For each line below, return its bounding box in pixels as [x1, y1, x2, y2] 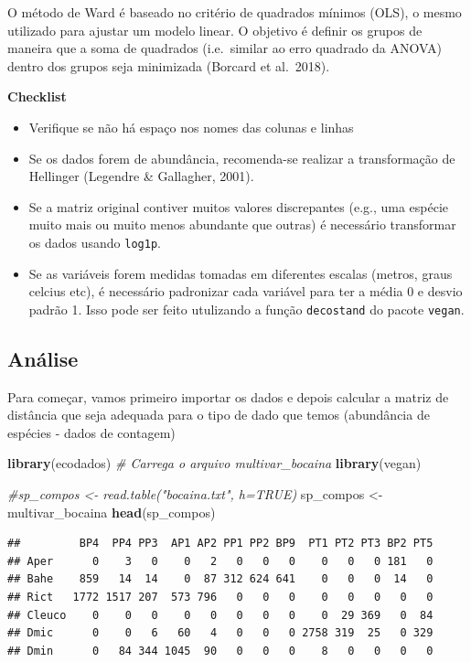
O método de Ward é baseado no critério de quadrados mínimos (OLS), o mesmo [7, 3, 462, 21]
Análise [7, 344, 79, 372]
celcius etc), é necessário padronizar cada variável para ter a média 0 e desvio [28, 282, 463, 301]
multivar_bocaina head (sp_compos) [7, 502, 216, 521]
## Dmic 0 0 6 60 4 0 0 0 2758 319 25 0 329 [7, 626, 434, 640]
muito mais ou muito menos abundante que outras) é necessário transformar [28, 215, 456, 234]
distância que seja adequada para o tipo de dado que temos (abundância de [7, 405, 430, 424]
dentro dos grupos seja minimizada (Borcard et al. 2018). [7, 56, 330, 75]
